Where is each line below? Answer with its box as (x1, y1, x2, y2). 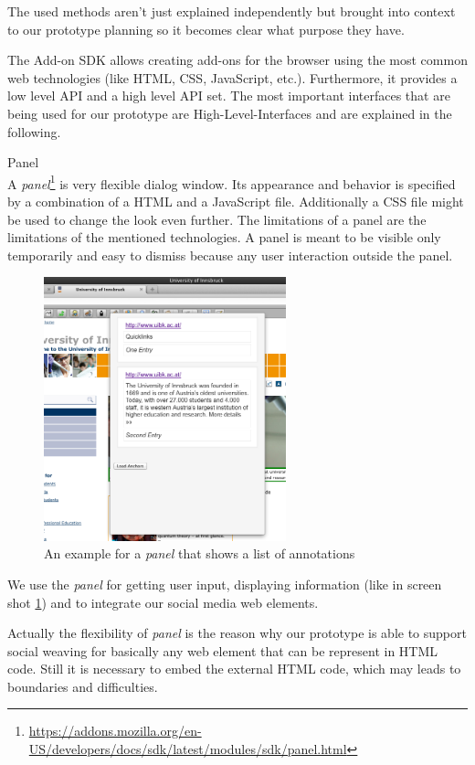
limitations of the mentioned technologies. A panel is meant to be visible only (7, 228, 441, 247)
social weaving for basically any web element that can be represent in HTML (7, 641, 438, 660)
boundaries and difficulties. (7, 676, 158, 696)
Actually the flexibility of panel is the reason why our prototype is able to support (7, 623, 467, 643)
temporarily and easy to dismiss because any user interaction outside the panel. (7, 245, 453, 264)
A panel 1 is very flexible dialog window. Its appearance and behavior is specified (7, 171, 456, 193)
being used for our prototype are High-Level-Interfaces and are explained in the (7, 103, 452, 122)
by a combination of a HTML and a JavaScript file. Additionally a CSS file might (7, 192, 464, 210)
